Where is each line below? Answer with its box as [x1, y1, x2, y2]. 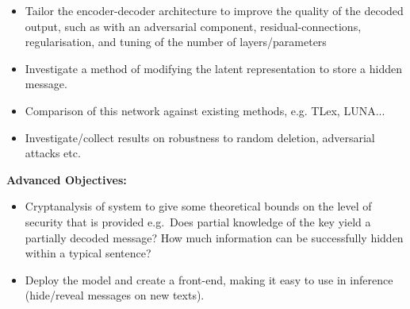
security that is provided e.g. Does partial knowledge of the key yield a [25, 213, 371, 230]
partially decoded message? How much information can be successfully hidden [25, 229, 404, 245]
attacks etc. [25, 145, 81, 161]
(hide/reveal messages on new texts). [25, 287, 205, 303]
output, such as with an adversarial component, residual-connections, [25, 17, 362, 34]
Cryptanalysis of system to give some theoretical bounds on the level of [25, 198, 372, 214]
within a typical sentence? [25, 245, 151, 261]
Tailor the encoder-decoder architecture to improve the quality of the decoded [25, 2, 404, 18]
